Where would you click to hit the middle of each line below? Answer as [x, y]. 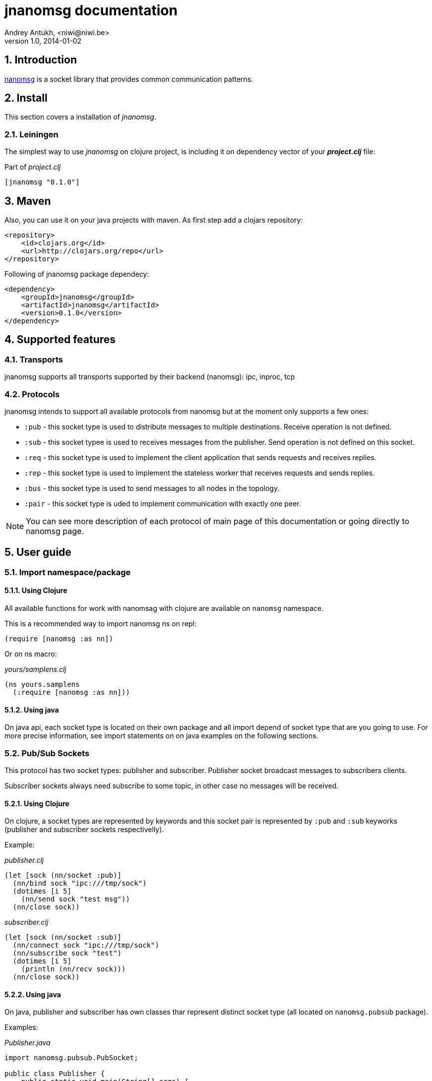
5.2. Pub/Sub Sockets [47, 753]
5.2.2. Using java [33, 994]
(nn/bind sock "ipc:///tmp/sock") [80, 883]
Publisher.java [28, 1043]
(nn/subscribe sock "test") [67, 953]
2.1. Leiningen [31, 134]
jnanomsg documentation [91, 10]
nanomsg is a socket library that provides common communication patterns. [129, 79]
